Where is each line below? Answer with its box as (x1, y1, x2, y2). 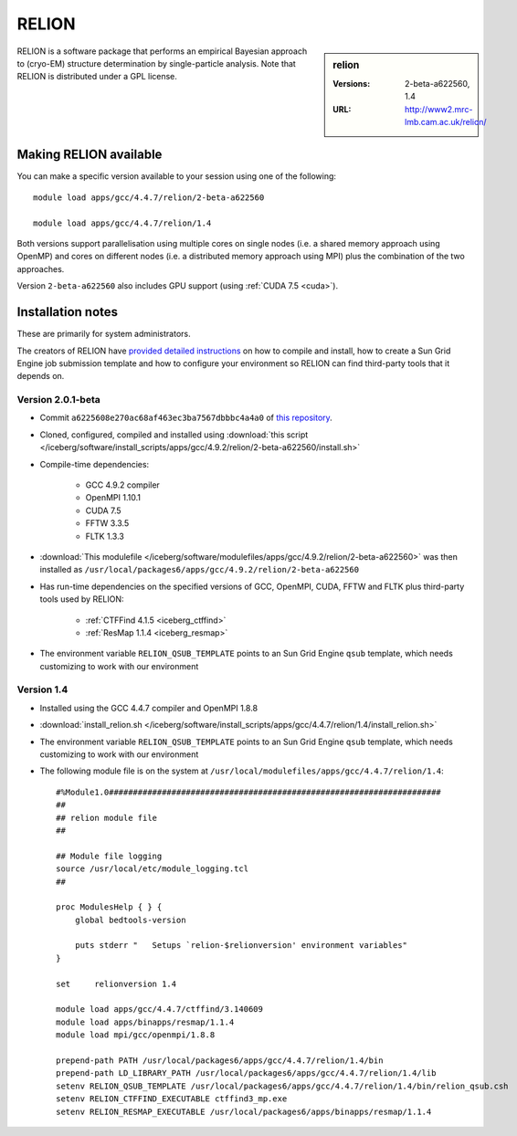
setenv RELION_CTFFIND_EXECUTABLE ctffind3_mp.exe (56, 1094, 288, 1104)
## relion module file (56, 813, 158, 823)
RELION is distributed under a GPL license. (16, 71, 178, 82)
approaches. (16, 263, 65, 274)
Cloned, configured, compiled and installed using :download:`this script (39, 429, 309, 440)
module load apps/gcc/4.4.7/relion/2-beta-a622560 (33, 192, 265, 203)
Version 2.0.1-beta (16, 394, 100, 406)
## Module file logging (56, 850, 163, 861)
